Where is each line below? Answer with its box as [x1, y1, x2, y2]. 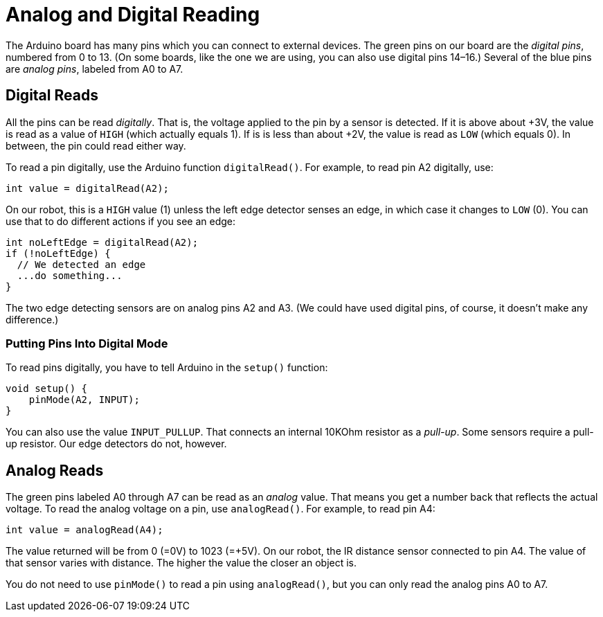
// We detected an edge [17, 258, 146, 270]
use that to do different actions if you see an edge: [6, 215, 235, 227]
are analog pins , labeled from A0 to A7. [6, 62, 183, 75]
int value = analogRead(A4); [6, 524, 163, 536]
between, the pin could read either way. [6, 139, 186, 152]
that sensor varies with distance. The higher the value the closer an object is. [6, 557, 357, 569]
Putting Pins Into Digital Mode [6, 336, 168, 350]
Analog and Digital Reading [6, 3, 260, 26]
